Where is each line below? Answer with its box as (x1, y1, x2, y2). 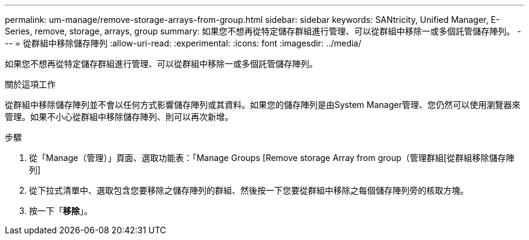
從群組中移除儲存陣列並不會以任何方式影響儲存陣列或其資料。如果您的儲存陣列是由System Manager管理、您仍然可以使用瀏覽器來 (5, 99, 521, 110)
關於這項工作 (5, 79, 56, 89)
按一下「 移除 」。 (29, 206, 92, 216)
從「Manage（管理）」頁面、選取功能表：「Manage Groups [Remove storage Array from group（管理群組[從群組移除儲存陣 (29, 153, 515, 163)
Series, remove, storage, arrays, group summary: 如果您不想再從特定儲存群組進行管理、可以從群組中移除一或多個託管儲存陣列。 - (5, 26, 521, 36)
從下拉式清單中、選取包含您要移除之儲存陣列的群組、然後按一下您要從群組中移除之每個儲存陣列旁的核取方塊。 (29, 185, 469, 195)
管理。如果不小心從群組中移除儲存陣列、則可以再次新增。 (5, 112, 233, 122)
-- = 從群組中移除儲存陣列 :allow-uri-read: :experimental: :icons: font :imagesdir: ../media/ (5, 38, 362, 48)
